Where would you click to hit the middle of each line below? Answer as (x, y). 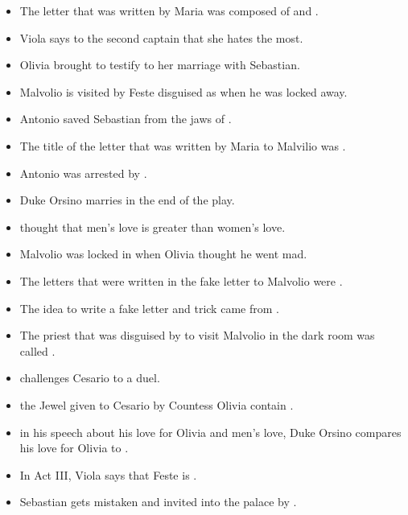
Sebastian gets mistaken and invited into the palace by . (158, 502)
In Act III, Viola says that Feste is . (108, 474)
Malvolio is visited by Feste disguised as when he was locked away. (183, 91)
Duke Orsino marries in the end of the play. (127, 200)
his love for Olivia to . (74, 448)
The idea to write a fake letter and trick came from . (149, 308)
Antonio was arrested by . (83, 173)
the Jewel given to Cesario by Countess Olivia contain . (157, 404)
